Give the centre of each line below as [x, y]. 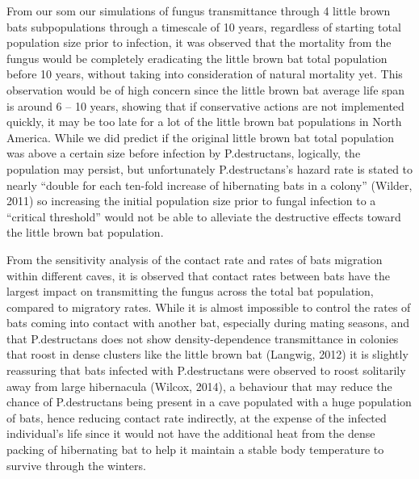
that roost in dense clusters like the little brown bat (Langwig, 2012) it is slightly [207, 354]
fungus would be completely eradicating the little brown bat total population [197, 58]
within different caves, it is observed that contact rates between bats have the [198, 275]
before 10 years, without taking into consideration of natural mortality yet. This [205, 74]
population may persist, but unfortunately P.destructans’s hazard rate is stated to [210, 168]
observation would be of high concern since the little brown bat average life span [206, 89]
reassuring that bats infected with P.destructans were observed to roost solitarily [206, 370]
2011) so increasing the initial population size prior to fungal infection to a [191, 201]
